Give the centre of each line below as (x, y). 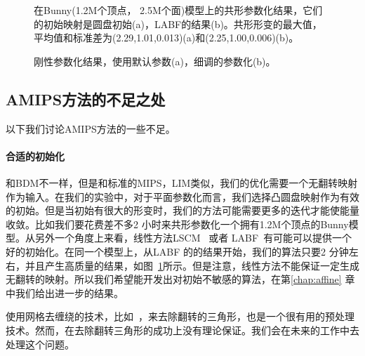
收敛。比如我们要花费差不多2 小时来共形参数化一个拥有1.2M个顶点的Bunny (177, 224)
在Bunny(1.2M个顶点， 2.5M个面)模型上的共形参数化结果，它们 (178, 10)
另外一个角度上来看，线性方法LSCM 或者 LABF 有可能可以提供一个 (193, 238)
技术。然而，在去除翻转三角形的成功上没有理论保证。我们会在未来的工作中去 (182, 330)
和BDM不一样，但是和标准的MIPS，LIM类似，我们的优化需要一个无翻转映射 (182, 182)
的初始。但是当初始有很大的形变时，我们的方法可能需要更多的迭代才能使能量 (182, 210)
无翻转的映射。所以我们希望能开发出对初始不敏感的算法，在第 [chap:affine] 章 (180, 279)
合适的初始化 (35, 156)
